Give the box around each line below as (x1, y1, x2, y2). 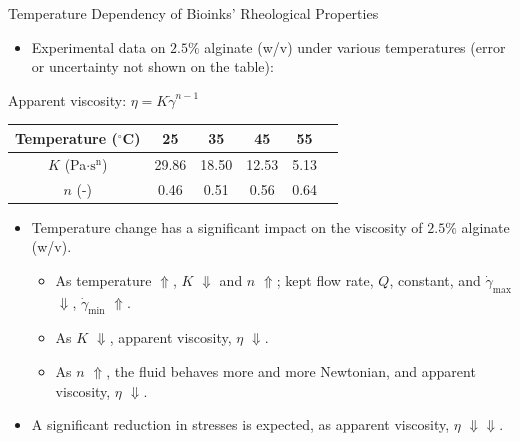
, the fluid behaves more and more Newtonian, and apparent (106, 361, 476, 382)
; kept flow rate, (276, 269, 374, 290)
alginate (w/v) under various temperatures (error (204, 36, 506, 57)
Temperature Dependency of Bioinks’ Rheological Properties (8, 3, 379, 23)
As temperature (55, 269, 152, 290)
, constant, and (389, 269, 481, 290)
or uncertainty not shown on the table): (31, 56, 274, 77)
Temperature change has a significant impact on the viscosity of (31, 216, 423, 237)
